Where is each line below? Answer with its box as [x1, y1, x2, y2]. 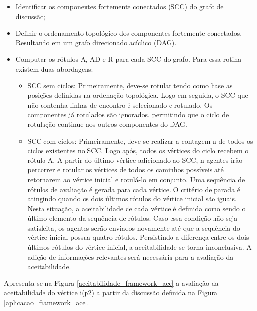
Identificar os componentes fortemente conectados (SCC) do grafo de [15, 1, 224, 11]
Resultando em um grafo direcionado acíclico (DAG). [15, 37, 177, 47]
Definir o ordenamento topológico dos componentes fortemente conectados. [15, 28, 242, 38]
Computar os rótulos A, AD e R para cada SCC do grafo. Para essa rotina [15, 54, 242, 64]
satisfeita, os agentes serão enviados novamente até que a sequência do [27, 222, 240, 233]
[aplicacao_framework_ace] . [4, 297, 89, 308]
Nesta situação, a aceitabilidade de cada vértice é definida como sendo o [27, 203, 246, 213]
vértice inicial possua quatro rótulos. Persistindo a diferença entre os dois [27, 232, 249, 242]
